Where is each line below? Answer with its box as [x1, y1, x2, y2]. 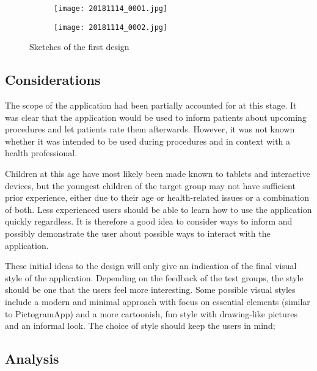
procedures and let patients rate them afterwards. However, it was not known [5, 123, 295, 135]
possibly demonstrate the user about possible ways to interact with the [5, 227, 271, 240]
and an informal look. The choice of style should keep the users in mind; [5, 319, 275, 332]
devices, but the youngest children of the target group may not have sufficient [5, 179, 296, 192]
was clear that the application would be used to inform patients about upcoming [5, 110, 307, 123]
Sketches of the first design [29, 40, 129, 53]
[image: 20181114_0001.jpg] [54, 4, 168, 13]
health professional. [5, 146, 78, 159]
